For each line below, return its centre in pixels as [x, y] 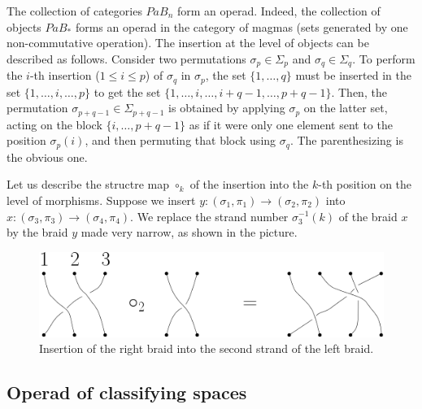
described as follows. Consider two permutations [126, 58]
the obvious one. [47, 157]
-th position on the [365, 184]
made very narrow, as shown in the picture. [189, 232]
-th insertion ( [65, 75]
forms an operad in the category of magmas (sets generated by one [241, 26]
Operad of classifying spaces [127, 392]
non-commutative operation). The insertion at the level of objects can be [188, 43]
